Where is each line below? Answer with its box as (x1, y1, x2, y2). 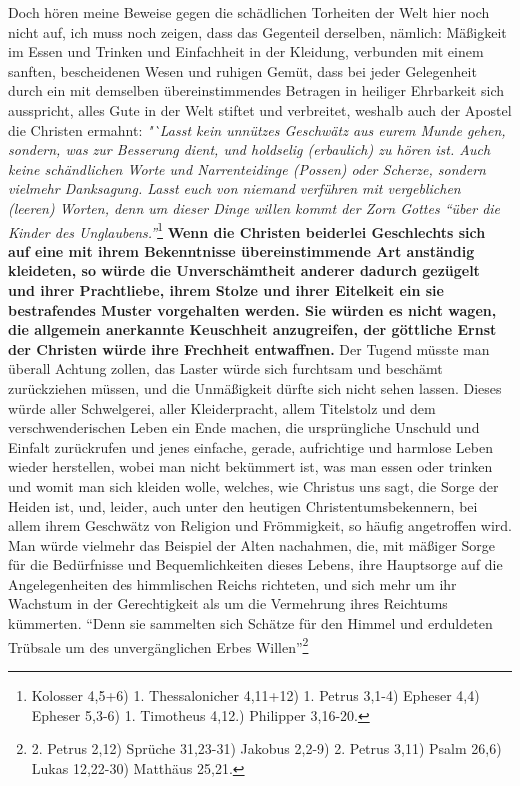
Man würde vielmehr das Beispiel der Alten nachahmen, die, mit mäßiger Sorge (8, 534, 496, 555)
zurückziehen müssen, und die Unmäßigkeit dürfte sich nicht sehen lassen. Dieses (8, 377, 502, 398)
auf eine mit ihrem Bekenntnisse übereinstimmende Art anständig (8, 240, 475, 261)
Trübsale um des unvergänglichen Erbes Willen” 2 (8, 633, 309, 657)
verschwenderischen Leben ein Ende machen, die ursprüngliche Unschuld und (8, 417, 480, 438)
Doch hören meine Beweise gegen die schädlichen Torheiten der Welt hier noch (8, 2, 490, 22)
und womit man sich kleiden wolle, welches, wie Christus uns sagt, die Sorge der (8, 475, 499, 496)
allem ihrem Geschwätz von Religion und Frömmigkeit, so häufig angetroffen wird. (8, 515, 513, 536)
